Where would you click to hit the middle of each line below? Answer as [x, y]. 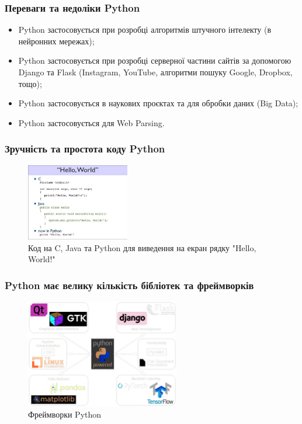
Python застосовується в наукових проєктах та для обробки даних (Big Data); [158, 103]
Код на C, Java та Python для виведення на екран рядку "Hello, [142, 247]
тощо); [30, 83]
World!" [42, 259]
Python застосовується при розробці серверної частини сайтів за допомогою [155, 60]
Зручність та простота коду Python [85, 149]
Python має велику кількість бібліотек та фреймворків [129, 285]
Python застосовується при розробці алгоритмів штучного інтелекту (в [145, 29]
